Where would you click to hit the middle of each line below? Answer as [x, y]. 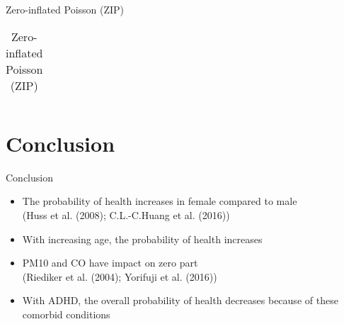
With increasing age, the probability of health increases [142, 239]
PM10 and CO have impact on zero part [110, 263]
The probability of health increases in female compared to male [160, 201]
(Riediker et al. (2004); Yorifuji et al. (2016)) [120, 276]
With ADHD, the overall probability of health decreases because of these [180, 300]
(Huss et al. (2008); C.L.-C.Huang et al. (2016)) [126, 214]
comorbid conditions [66, 314]
